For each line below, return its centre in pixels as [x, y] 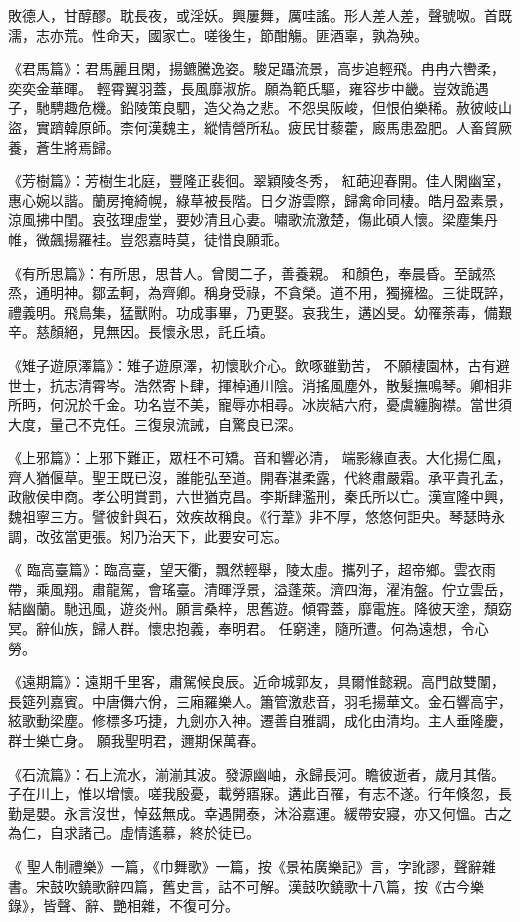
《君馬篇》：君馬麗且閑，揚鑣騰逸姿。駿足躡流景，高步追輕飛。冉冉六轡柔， [256, 68]
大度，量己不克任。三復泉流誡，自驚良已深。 [155, 423]
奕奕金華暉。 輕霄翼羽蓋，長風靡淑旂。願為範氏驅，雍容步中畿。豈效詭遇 [248, 87]
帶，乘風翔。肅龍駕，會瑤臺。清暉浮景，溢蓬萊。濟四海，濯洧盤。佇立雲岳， [260, 588]
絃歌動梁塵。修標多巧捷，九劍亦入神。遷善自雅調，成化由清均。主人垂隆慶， [260, 720]
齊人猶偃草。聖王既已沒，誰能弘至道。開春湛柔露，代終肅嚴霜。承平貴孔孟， [260, 476]
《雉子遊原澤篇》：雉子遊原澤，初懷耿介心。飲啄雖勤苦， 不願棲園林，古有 [252, 364]
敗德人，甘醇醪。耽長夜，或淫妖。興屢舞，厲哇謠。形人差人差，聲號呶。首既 [260, 15]
